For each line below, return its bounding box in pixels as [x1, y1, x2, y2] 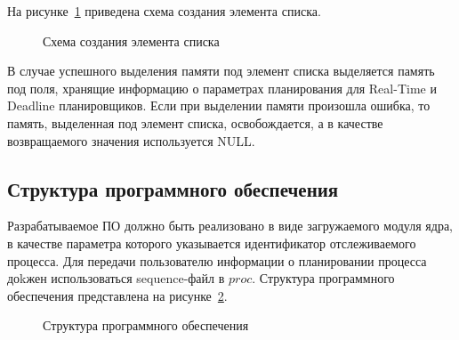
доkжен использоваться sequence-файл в [7, 269, 225, 287]
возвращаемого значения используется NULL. [7, 131, 255, 150]
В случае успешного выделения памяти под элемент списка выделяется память [7, 61, 435, 80]
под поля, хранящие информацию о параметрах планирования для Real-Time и [7, 78, 437, 97]
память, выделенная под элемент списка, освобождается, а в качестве [7, 113, 383, 132]
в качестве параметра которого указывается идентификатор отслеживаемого [7, 233, 416, 252]
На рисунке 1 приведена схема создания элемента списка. [7, 2, 321, 20]
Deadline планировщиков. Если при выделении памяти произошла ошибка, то [7, 96, 431, 115]
